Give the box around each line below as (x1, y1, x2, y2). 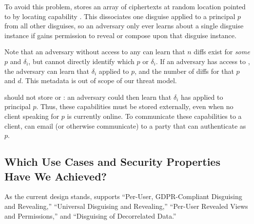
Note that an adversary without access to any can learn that (4, 46, 185, 57)
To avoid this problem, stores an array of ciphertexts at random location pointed (4, 1, 246, 11)
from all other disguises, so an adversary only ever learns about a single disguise (4, 21, 244, 31)
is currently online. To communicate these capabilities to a (67, 111, 242, 121)
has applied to (181, 91, 223, 102)
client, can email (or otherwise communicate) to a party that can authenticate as (4, 120, 246, 131)
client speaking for (4, 111, 59, 121)
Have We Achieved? (4, 168, 107, 183)
